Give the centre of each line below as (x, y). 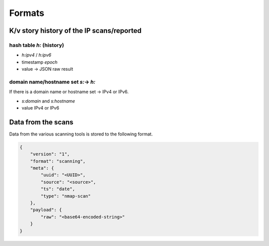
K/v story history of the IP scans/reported (75, 31)
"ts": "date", (58, 189)
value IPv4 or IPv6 (40, 108)
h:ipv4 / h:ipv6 (37, 55)
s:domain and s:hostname (48, 101)
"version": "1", (50, 154)
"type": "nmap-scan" (66, 196)
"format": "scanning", (58, 161)
